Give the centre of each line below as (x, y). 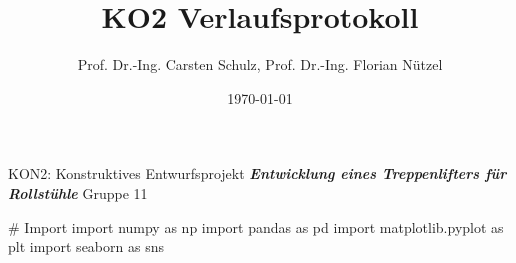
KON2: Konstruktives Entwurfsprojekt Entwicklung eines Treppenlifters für (257, 173)
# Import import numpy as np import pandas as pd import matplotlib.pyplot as (256, 226)
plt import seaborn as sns (86, 246)
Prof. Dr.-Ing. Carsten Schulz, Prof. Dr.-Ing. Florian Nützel (260, 64)
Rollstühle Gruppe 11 (78, 192)
